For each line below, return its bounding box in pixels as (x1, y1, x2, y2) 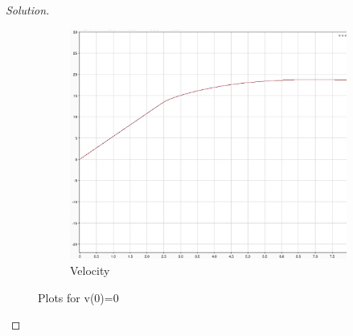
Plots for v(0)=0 (38, 289, 119, 305)
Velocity (70, 262, 110, 279)
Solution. (6, 2, 50, 18)
